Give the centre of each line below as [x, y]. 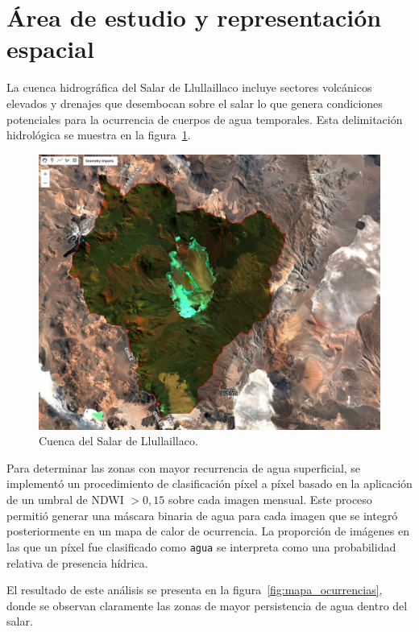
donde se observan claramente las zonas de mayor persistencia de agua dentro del [207, 605]
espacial [50, 49]
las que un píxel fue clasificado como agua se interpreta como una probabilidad [201, 546]
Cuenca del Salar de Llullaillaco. [118, 441]
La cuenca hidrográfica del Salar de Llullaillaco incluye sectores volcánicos [189, 87]
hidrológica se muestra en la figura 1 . [99, 135]
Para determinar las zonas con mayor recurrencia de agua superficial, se [184, 467]
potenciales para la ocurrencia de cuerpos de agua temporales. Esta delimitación [205, 119]
